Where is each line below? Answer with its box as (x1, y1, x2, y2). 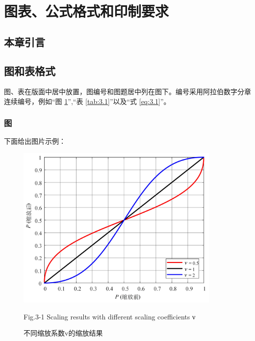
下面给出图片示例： (4, 136, 66, 146)
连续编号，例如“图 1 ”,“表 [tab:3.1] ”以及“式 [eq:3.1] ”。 (4, 96, 171, 106)
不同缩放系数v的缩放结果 (24, 328, 103, 338)
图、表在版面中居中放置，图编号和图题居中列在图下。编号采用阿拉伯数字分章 (4, 86, 251, 96)
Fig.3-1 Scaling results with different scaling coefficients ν (24, 311, 196, 321)
